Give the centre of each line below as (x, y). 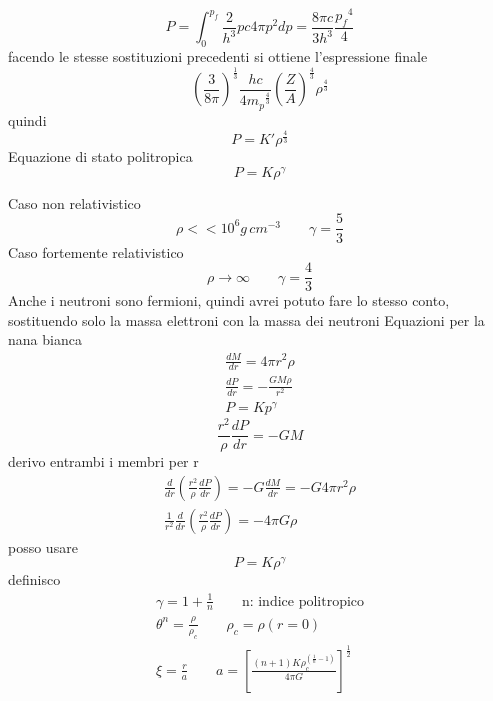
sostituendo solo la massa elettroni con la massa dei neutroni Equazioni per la (246, 319)
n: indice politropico (303, 601)
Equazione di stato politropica (100, 156)
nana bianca (45, 339)
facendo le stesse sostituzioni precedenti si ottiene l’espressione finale (218, 56)
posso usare (43, 546)
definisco (34, 579)
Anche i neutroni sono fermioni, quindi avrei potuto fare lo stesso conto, (229, 300)
